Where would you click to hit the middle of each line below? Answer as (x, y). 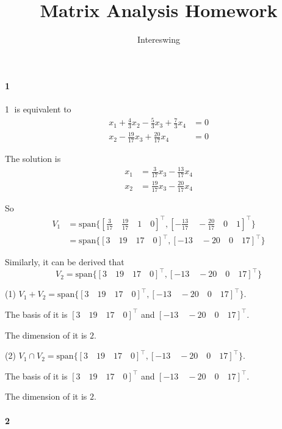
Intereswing (159, 39)
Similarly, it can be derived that (65, 262)
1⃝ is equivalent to (38, 108)
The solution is (33, 159)
